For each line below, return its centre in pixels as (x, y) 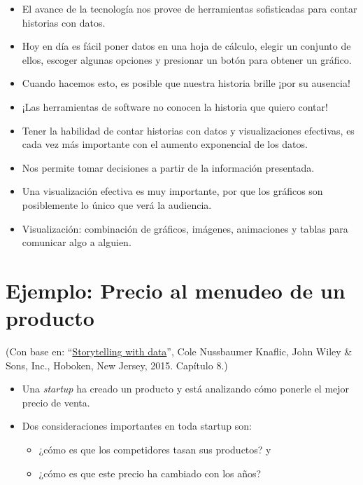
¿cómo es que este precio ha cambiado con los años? (150, 473)
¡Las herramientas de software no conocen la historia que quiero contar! (175, 106)
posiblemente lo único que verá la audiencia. (117, 204)
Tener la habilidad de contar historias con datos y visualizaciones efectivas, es (188, 130)
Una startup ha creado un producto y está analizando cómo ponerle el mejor (186, 389)
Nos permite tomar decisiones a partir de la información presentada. (168, 167)
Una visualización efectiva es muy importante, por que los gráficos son (172, 191)
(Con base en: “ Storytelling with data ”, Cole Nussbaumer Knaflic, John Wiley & (179, 351)
